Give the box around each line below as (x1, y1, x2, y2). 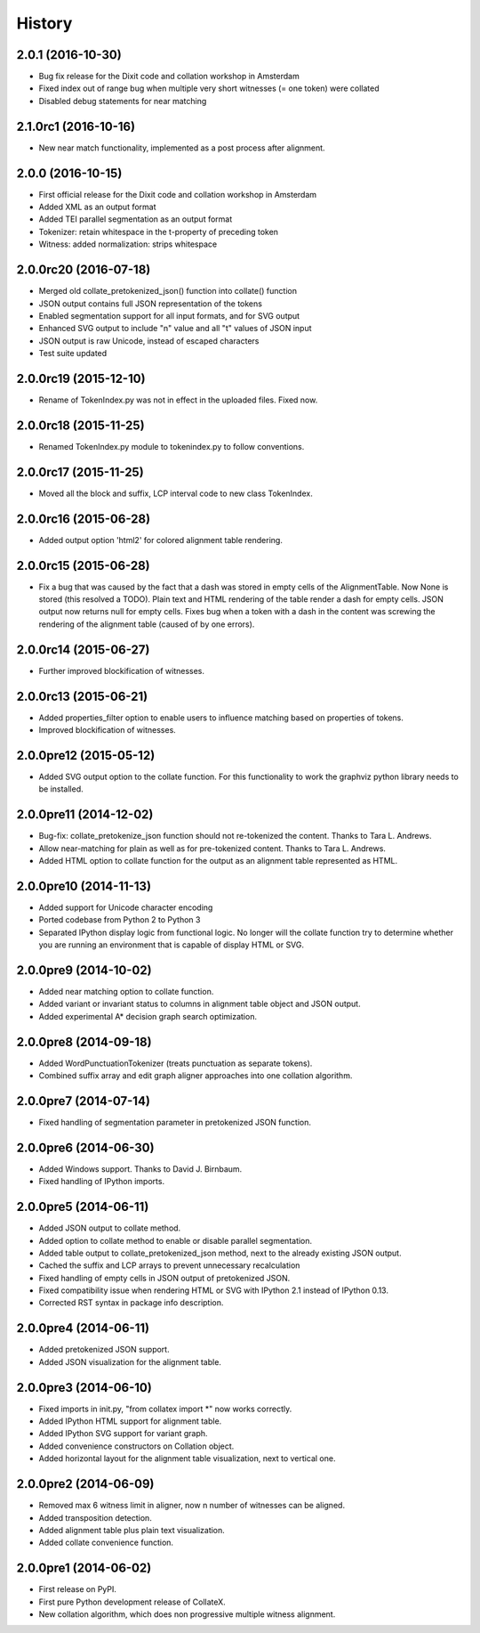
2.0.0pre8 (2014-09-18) (16, 1034, 152, 1050)
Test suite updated (38, 348, 108, 359)
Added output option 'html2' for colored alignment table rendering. (38, 534, 284, 545)
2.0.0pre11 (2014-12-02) (16, 807, 154, 823)
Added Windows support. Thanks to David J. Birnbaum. (38, 1163, 243, 1174)
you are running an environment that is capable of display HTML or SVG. (38, 939, 305, 950)
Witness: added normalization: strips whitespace (38, 239, 218, 249)
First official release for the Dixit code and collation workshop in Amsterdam (38, 189, 317, 199)
